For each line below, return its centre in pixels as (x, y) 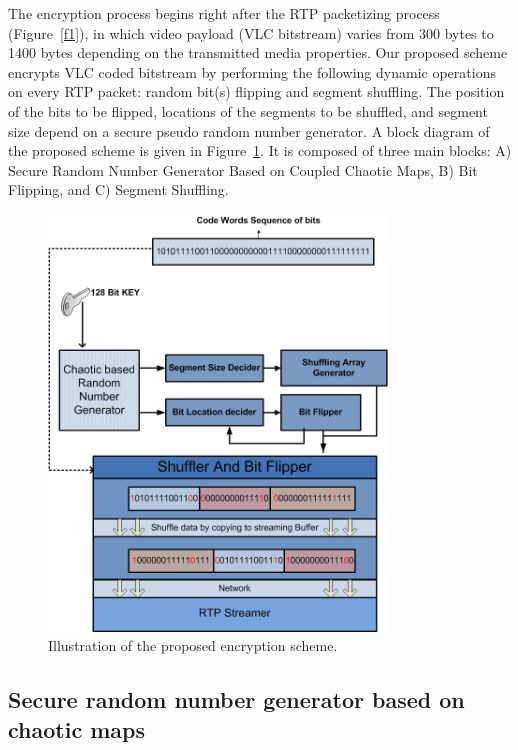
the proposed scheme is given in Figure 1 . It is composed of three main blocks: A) (260, 150)
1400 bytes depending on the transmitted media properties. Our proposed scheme (258, 52)
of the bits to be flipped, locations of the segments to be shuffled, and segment (248, 110)
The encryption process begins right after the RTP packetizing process (224, 13)
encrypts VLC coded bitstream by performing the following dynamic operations (252, 71)
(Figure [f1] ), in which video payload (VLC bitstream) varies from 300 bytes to (251, 32)
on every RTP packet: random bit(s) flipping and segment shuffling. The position (256, 91)
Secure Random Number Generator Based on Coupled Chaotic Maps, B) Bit (243, 169)
